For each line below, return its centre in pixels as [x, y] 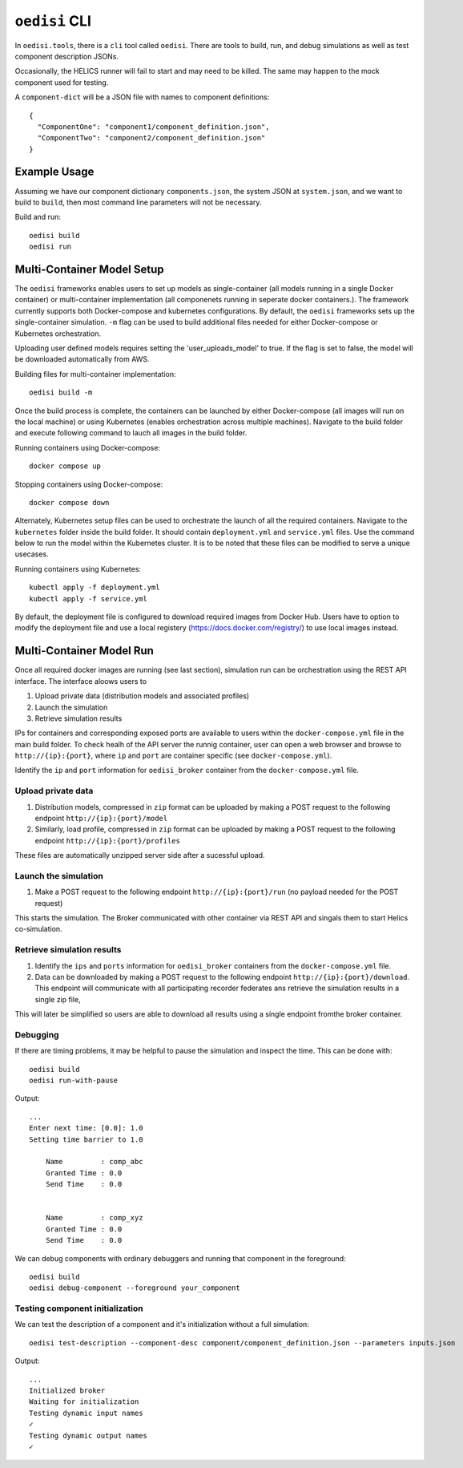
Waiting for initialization [84, 1402]
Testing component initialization [79, 1308]
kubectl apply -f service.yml [89, 599]
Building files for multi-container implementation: [95, 374]
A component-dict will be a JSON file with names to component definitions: [142, 97]
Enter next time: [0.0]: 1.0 [86, 1128]
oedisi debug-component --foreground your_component [135, 1288]
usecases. [32, 554]
